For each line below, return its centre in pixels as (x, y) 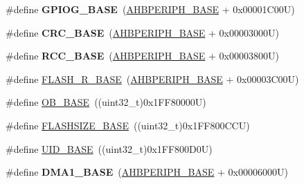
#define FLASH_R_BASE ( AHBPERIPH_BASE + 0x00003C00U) (152, 79)
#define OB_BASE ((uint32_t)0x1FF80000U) (106, 102)
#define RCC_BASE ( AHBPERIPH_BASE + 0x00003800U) (142, 56)
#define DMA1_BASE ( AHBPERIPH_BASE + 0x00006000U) (147, 172)
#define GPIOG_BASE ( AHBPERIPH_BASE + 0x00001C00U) (150, 9)
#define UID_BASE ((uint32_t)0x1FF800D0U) (109, 148)
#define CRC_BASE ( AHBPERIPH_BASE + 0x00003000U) (142, 32)
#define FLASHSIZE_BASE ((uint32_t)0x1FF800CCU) (128, 125)
